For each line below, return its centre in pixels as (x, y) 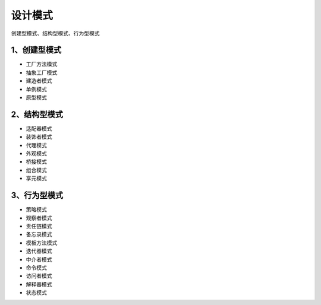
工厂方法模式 (42, 64)
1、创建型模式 (36, 50)
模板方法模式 (42, 243)
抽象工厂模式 (42, 72)
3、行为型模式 (37, 196)
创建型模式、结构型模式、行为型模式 (55, 33)
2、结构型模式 (37, 114)
